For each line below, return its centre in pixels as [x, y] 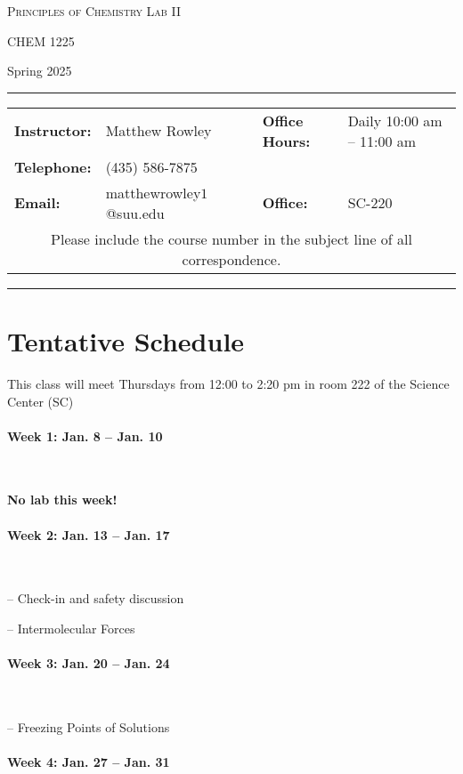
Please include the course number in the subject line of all [231, 238]
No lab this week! [62, 500]
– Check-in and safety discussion [96, 598]
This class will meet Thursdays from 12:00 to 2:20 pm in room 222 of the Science [228, 383]
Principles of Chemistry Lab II [94, 11]
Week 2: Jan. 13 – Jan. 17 [89, 534]
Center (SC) [41, 401]
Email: [37, 203]
